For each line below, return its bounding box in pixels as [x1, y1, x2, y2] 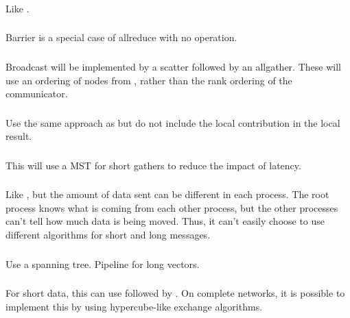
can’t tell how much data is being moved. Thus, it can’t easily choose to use [5, 214, 325, 228]
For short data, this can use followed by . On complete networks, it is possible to [5, 286, 345, 300]
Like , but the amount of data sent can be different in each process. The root [5, 187, 329, 201]
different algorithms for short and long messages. [5, 228, 211, 242]
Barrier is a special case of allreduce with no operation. [5, 30, 237, 45]
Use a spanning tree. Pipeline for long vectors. [5, 256, 200, 271]
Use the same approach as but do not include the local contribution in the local [5, 115, 340, 130]
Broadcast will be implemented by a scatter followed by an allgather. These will [5, 59, 341, 73]
